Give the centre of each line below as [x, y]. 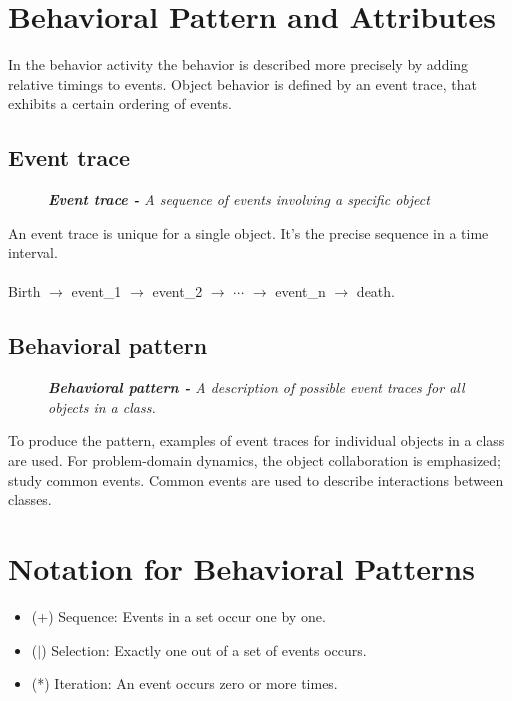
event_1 [96, 291]
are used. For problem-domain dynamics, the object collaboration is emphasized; [255, 460]
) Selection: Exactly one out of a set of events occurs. [204, 649]
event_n [300, 291]
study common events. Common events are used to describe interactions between [256, 479]
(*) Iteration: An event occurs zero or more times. [184, 683]
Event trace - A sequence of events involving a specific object [239, 199]
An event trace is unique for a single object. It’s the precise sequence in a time [248, 232]
